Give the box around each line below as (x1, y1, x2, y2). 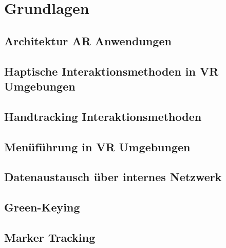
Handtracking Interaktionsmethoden (4, 108, 202, 124)
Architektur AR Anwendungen (4, 32, 172, 48)
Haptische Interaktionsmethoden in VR (4, 63, 219, 79)
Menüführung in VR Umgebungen (4, 138, 191, 154)
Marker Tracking (4, 229, 96, 245)
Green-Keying (4, 199, 80, 215)
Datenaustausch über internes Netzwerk (4, 169, 222, 185)
